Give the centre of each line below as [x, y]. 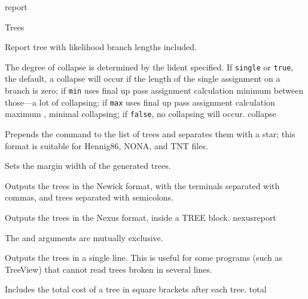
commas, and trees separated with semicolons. [89, 197]
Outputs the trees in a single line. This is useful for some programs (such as [144, 258]
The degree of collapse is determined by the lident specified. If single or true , [149, 67]
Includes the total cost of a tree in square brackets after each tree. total [136, 289]
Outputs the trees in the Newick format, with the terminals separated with [142, 185]
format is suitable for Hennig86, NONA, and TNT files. [106, 145]
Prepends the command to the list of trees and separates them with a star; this [150, 134]
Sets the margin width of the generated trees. [88, 166]
